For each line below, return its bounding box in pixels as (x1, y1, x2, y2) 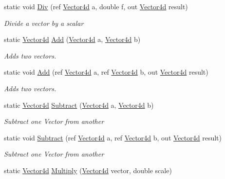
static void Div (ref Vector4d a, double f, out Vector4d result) (4, 1, 188, 11)
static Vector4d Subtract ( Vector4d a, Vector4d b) (4, 99, 154, 110)
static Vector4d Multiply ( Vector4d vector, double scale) (4, 165, 172, 175)
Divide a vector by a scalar (4, 18, 84, 28)
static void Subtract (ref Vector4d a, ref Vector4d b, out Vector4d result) (4, 132, 222, 142)
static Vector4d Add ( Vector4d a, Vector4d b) (4, 34, 141, 44)
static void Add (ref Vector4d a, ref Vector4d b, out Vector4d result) (4, 67, 208, 77)
